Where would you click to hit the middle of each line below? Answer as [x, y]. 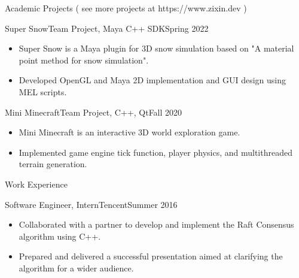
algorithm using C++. [60, 236]
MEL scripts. [43, 91]
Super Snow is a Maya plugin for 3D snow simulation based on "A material [156, 48]
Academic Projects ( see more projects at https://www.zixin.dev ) [126, 8]
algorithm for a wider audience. [76, 268]
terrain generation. [53, 164]
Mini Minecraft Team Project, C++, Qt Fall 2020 [94, 112]
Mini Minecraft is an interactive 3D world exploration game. [129, 132]
